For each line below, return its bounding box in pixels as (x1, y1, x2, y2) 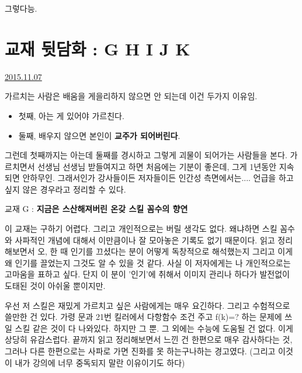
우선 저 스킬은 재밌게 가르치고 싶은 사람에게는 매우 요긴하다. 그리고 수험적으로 (5, 299, 290, 311)
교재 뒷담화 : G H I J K (5, 36, 190, 60)
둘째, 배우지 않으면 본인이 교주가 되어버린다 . (18, 129, 180, 141)
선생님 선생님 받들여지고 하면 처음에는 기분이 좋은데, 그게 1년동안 (37, 160, 277, 172)
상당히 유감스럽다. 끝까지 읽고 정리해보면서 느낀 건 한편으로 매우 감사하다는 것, (5, 333, 293, 346)
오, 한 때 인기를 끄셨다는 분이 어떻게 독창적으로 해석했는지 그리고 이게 (37, 245, 293, 257)
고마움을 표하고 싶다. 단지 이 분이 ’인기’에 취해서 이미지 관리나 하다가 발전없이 (5, 268, 290, 280)
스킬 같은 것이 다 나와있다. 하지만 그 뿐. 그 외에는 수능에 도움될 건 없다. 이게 (15, 322, 293, 334)
